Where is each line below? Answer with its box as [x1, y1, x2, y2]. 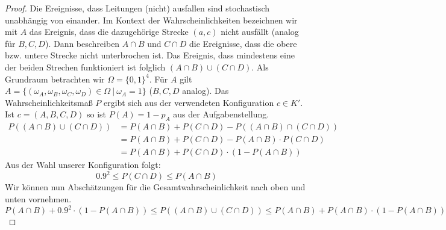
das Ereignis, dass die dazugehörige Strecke [29, 25, 189, 38]
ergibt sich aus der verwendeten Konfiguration [103, 96, 274, 108]
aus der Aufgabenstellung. [173, 108, 269, 120]
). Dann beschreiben [45, 37, 120, 49]
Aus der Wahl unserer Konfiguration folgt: [5, 158, 161, 171]
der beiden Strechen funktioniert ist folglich [5, 60, 166, 73]
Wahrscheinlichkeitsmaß [5, 96, 93, 108]
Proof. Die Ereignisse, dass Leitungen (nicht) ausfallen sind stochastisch [5, 2, 270, 14]
